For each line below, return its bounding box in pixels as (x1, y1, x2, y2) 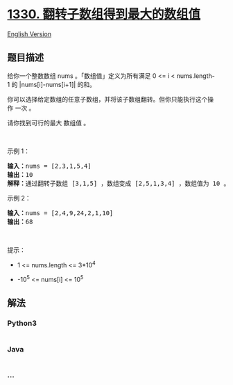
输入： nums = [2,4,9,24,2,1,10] (7, 209, 114, 217)
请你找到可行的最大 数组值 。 (7, 118, 90, 127)
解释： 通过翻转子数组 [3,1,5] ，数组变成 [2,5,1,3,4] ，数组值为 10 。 (7, 179, 230, 187)
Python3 (7, 318, 37, 328)
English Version (7, 29, 52, 38)
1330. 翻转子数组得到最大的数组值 (7, 6, 201, 22)
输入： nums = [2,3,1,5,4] (7, 162, 92, 170)
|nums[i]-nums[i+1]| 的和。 (19, 80, 96, 88)
